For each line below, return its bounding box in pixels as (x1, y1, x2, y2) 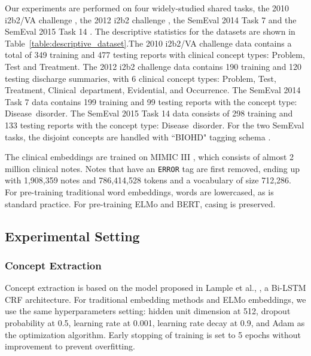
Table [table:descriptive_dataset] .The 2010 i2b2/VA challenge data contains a (5, 36, 292, 49)
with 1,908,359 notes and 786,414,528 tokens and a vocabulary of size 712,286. (5, 174, 291, 186)
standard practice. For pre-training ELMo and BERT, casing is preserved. (5, 197, 276, 210)
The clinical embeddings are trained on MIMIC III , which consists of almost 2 (5, 151, 294, 163)
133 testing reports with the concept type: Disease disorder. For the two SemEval (5, 118, 304, 131)
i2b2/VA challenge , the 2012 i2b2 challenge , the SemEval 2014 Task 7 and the (5, 13, 297, 26)
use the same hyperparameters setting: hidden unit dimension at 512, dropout (5, 305, 291, 317)
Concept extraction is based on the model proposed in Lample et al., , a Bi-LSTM (5, 281, 306, 294)
